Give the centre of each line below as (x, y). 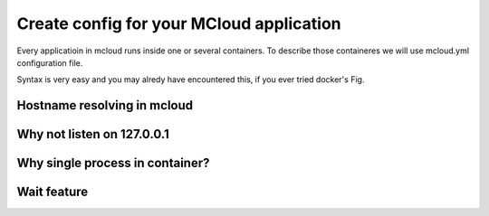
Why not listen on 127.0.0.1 (93, 134)
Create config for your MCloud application (179, 23)
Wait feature (53, 192)
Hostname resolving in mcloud (105, 105)
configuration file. (50, 62)
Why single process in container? (113, 163)
